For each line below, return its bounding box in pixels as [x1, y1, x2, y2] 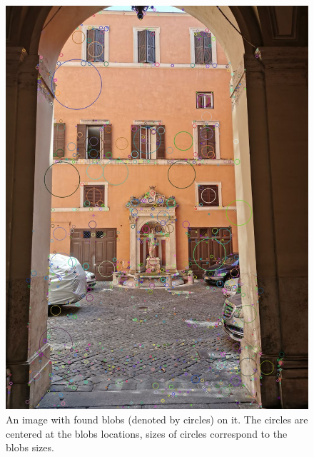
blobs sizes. [6, 440, 54, 455]
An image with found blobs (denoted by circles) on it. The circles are [6, 411, 308, 426]
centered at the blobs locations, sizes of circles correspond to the [6, 426, 288, 441]
